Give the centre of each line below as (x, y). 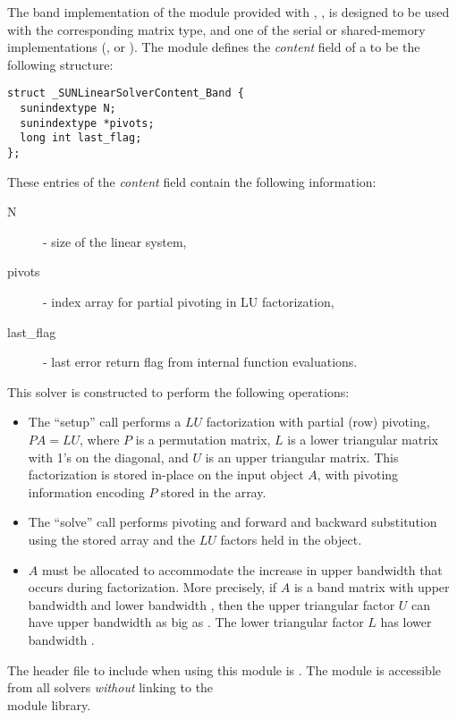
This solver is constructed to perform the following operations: (178, 391)
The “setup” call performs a (105, 422)
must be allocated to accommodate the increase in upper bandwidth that (242, 569)
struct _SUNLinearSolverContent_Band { (126, 93)
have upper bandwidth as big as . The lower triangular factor (196, 622)
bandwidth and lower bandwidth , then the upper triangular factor (212, 604)
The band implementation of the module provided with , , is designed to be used (228, 12)
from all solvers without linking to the (110, 687)
